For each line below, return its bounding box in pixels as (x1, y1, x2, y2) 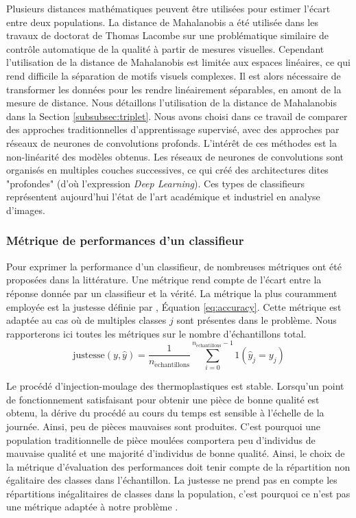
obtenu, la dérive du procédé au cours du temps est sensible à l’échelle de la (6, 405, 324, 420)
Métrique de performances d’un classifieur (6, 232, 244, 249)
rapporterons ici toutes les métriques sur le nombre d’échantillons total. (6, 326, 307, 340)
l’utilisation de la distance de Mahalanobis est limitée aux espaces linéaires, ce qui (6, 55, 351, 69)
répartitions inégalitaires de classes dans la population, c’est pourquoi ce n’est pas (6, 486, 351, 500)
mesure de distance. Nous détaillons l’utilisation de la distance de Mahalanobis (6, 95, 337, 110)
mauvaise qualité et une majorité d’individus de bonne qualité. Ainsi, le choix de (6, 446, 345, 460)
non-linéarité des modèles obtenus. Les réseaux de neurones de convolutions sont (6, 149, 344, 163)
